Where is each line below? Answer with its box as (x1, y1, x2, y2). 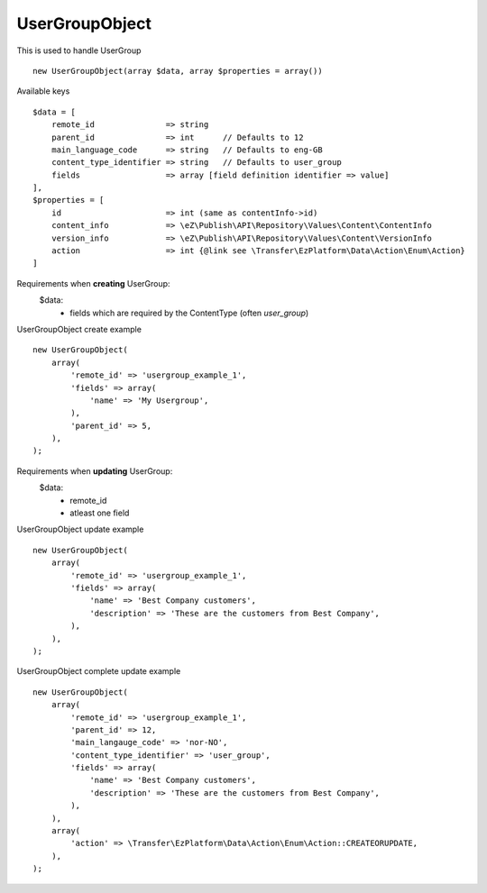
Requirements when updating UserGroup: (16, 465, 173, 477)
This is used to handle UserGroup (16, 45, 142, 56)
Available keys (16, 86, 70, 96)
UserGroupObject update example (16, 524, 144, 535)
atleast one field (69, 507, 130, 518)
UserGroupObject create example (16, 323, 142, 334)
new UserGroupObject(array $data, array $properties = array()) (32, 66, 324, 76)
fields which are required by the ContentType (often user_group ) (69, 307, 309, 318)
